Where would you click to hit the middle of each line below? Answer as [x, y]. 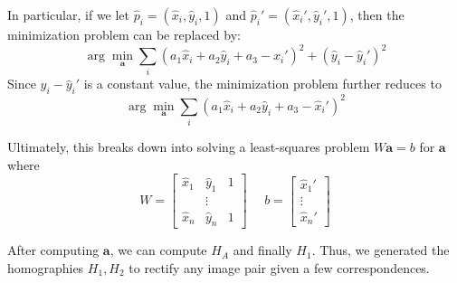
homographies [46, 267]
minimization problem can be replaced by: [124, 34]
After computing [53, 250]
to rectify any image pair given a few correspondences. [279, 267]
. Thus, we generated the [381, 250]
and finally [262, 250]
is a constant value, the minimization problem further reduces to [262, 84]
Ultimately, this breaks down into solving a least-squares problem [189, 147]
